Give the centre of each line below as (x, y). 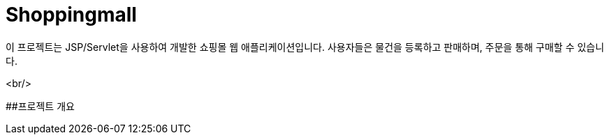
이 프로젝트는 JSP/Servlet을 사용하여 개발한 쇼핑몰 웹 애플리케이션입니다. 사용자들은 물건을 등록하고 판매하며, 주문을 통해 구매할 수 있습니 (305, 47)
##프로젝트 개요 (40, 106)
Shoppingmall (71, 15)
